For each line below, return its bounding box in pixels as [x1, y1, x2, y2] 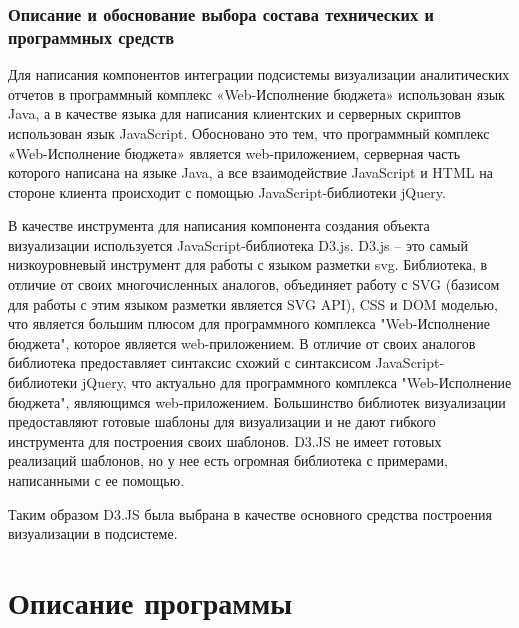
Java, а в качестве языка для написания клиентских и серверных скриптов [8, 103, 461, 124]
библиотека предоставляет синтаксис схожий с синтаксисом [8, 352, 371, 373]
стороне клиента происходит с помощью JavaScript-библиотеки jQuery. [8, 181, 446, 202]
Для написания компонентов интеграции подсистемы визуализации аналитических [8, 64, 510, 85]
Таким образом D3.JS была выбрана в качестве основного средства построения [8, 503, 492, 524]
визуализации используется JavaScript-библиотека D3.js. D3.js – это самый [8, 234, 468, 255]
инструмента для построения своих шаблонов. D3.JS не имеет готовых [8, 430, 442, 451]
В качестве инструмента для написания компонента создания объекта [8, 215, 430, 236]
